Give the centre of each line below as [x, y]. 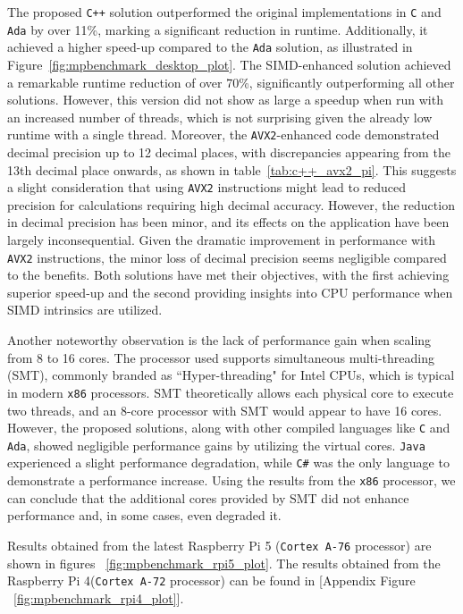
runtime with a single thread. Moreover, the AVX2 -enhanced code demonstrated [223, 135]
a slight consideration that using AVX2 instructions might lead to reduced [207, 187]
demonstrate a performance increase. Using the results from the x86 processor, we [231, 480]
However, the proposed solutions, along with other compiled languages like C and [229, 428]
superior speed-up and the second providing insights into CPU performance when [230, 292]
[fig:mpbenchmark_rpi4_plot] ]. [99, 597]
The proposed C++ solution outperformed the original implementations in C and [224, 12]
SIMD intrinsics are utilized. [85, 310]
